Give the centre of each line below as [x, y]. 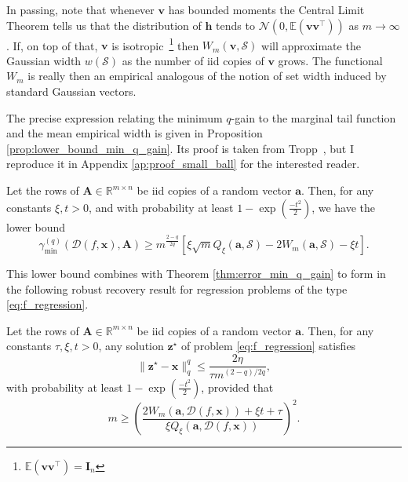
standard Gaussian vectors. [71, 91]
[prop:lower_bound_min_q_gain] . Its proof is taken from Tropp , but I [180, 148]
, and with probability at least [161, 207]
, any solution [131, 346]
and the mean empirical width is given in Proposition [135, 133]
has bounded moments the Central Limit [266, 9]
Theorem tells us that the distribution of [104, 25]
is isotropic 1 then [155, 44]
